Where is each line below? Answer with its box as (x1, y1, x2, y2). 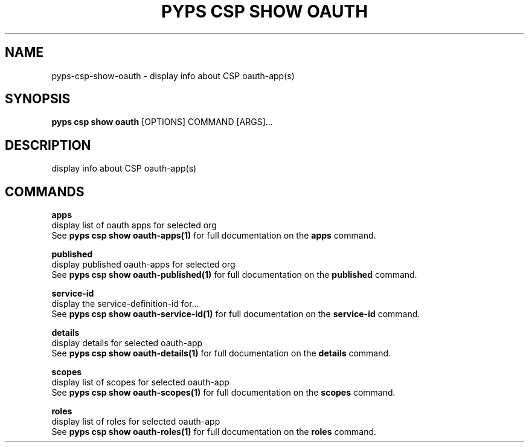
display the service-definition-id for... (51, 298, 199, 309)
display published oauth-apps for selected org (51, 259, 236, 270)
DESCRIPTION (5, 137, 91, 153)
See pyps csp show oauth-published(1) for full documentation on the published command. (51, 269, 417, 280)
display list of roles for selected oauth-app (51, 416, 220, 427)
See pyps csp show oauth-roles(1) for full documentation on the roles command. (51, 426, 377, 437)
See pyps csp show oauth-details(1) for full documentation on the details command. (51, 348, 391, 359)
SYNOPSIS (5, 91, 71, 107)
